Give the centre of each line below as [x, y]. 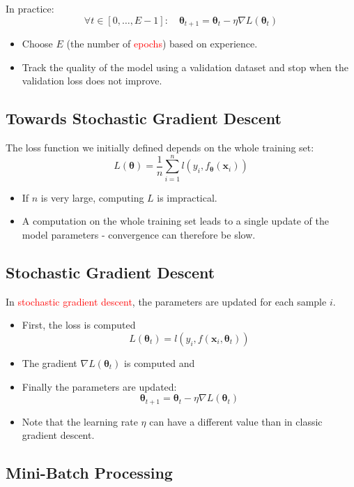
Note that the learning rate [80, 421]
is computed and [160, 362]
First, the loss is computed [79, 325]
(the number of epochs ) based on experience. [162, 44]
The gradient [49, 362]
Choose [37, 44]
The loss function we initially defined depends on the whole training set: [160, 148]
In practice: [30, 8]
